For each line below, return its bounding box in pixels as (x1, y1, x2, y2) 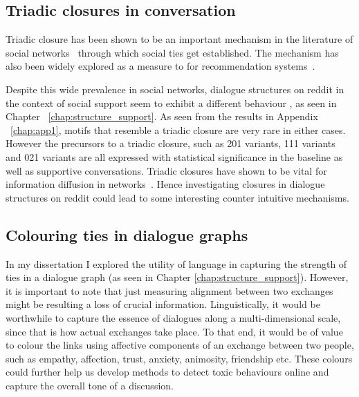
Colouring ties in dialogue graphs (6, 224, 248, 245)
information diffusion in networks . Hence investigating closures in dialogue (6, 177, 325, 191)
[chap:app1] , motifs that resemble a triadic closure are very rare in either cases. (10, 122, 346, 137)
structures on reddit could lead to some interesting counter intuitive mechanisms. (6, 190, 349, 204)
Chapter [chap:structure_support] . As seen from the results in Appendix (6, 109, 318, 124)
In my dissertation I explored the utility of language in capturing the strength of (6, 256, 347, 271)
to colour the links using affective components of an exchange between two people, (6, 338, 354, 352)
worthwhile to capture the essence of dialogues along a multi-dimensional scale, (6, 310, 341, 325)
